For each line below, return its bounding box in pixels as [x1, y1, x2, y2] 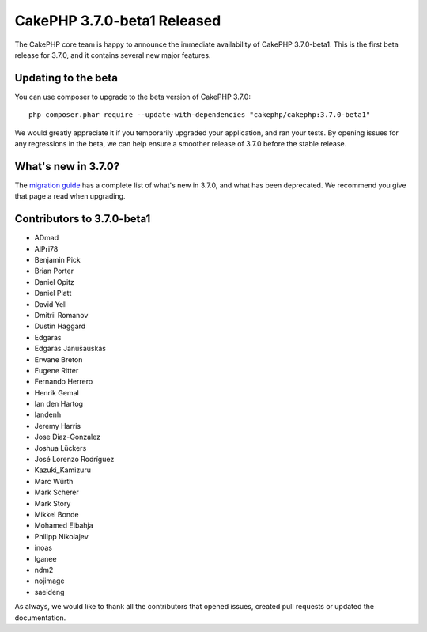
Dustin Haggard [34, 321, 86, 331]
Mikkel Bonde [34, 509, 79, 519]
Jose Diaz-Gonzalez [34, 432, 101, 442]
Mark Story [34, 498, 71, 508]
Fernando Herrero [34, 377, 93, 387]
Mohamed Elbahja [34, 520, 94, 530]
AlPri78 [34, 244, 59, 253]
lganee [34, 554, 57, 563]
